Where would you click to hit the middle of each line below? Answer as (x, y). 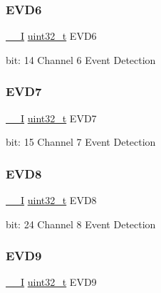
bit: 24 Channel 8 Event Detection (81, 224)
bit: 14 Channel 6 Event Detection (81, 59)
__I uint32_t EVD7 (51, 118)
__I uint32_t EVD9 (51, 282)
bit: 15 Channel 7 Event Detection (81, 142)
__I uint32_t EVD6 (51, 36)
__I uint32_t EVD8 (51, 200)
